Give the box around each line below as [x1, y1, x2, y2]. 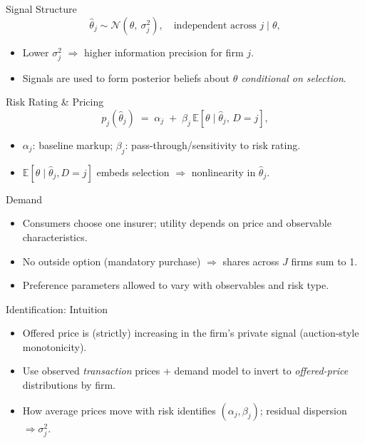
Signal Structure [6, 1, 77, 16]
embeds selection [96, 164, 170, 179]
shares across [222, 253, 279, 268]
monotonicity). [22, 339, 87, 354]
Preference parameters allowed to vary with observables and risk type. [22, 277, 329, 292]
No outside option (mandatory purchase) [22, 253, 201, 268]
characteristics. [22, 229, 88, 244]
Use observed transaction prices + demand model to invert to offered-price [22, 363, 349, 378]
